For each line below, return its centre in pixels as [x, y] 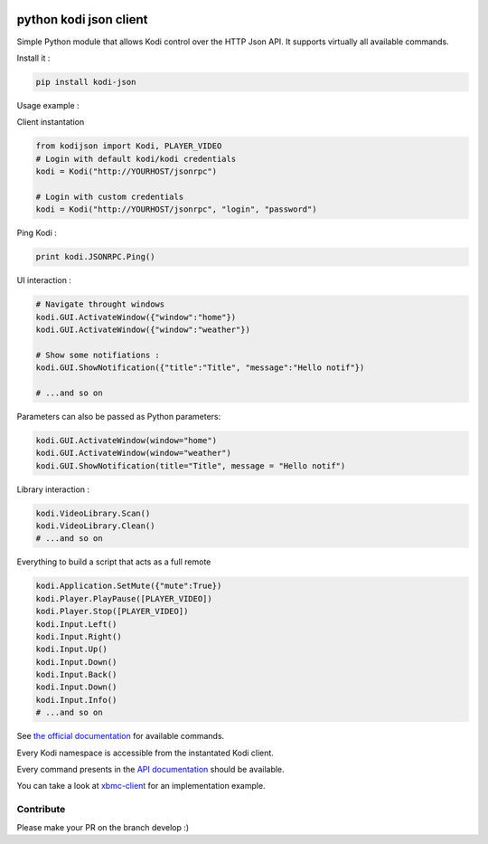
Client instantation [51, 122]
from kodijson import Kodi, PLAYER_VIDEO [129, 146]
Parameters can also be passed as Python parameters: [119, 416]
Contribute [41, 810]
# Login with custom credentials [110, 196]
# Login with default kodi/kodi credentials [136, 159]
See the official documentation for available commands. [121, 736]
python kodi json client [82, 19]
